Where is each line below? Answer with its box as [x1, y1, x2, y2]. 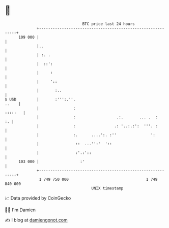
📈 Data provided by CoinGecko [5, 195, 71, 201]
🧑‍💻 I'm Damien [5, 207, 36, 213]
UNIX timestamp [91, 185, 124, 191]
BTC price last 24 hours [82, 21, 135, 26]
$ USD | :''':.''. [5, 96, 76, 102]
